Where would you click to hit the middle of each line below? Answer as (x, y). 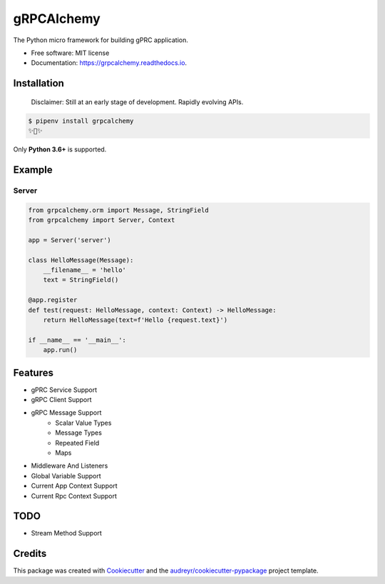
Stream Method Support (67, 533)
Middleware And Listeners (70, 466)
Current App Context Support (74, 486)
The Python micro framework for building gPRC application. (101, 40)
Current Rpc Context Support (74, 495)
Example (33, 170)
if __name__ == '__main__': (77, 340)
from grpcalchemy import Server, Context (102, 220)
